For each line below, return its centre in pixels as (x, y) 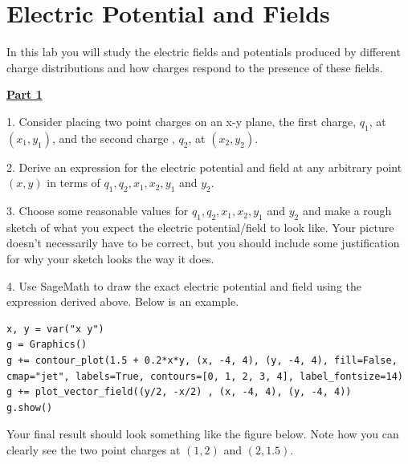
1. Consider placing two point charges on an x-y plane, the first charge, (182, 121)
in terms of (73, 183)
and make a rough (347, 211)
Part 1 (24, 94)
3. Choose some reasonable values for (98, 211)
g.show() (30, 407)
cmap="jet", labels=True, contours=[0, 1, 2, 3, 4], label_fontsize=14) (205, 376)
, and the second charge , (113, 138)
